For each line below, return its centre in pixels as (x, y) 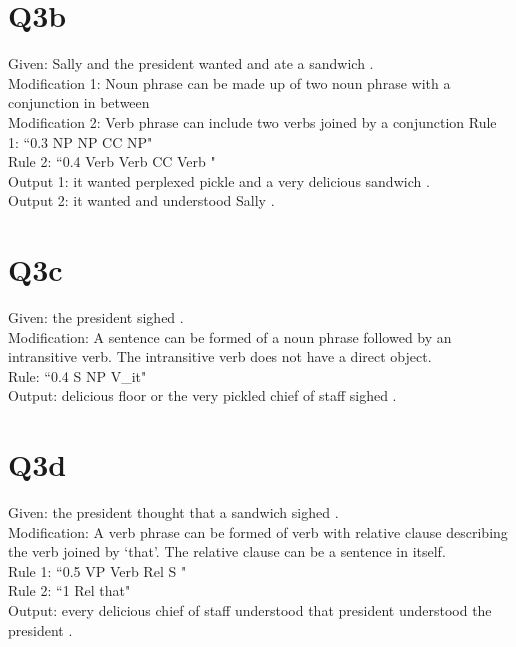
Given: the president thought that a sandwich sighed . (173, 512)
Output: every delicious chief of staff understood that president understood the (250, 610)
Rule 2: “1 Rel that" (69, 590)
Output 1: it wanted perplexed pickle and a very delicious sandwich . (219, 180)
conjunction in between (79, 102)
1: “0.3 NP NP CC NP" (80, 141)
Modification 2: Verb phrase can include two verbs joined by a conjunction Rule (252, 121)
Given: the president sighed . (96, 317)
